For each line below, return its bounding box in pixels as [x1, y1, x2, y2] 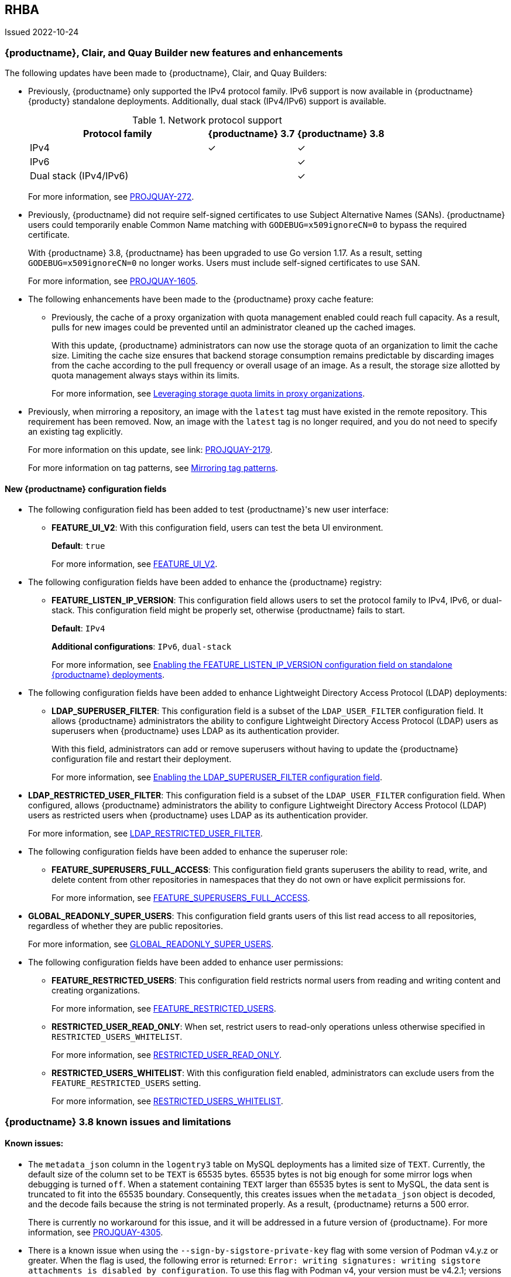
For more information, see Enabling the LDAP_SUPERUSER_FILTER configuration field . [52, 772, 382, 783]
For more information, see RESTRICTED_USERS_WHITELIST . [52, 1096, 283, 1107]
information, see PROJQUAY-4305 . [28, 1227, 163, 1237]
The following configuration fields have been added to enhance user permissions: [28, 957, 344, 968]
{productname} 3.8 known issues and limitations [5, 1115, 231, 1128]
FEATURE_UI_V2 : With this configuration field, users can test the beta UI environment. [52, 523, 383, 533]
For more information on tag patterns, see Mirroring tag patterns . [28, 463, 278, 473]
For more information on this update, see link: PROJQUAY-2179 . [28, 445, 273, 455]
